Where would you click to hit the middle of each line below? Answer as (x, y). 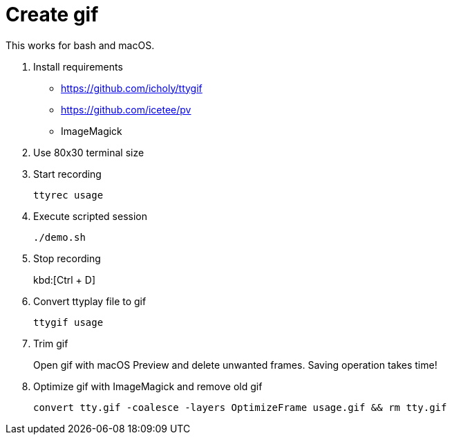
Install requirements (78, 66)
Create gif (52, 15)
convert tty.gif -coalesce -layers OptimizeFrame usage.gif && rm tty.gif (240, 407)
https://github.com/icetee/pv (126, 109)
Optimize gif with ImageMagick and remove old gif (148, 386)
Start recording (67, 174)
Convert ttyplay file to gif (90, 301)
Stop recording (67, 258)
